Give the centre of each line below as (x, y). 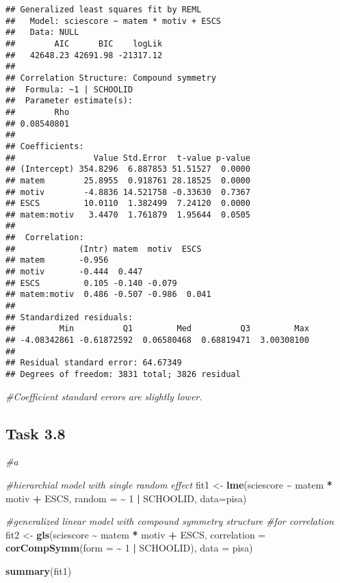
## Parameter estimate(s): (69, 101)
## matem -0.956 (57, 260)
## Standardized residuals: (69, 317)
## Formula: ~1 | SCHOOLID (69, 89)
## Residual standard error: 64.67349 (94, 363)
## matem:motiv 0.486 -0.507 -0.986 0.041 (108, 295)
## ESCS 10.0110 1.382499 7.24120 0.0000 (128, 204)
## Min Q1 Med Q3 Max (157, 329)
